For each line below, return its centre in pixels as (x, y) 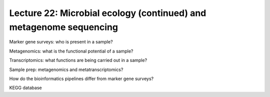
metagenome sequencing (64, 27)
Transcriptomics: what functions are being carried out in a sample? (78, 60)
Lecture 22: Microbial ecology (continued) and (108, 13)
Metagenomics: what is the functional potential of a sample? (71, 51)
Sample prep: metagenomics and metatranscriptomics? (66, 69)
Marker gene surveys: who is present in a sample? (61, 42)
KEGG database (25, 88)
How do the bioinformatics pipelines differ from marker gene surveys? (81, 78)
